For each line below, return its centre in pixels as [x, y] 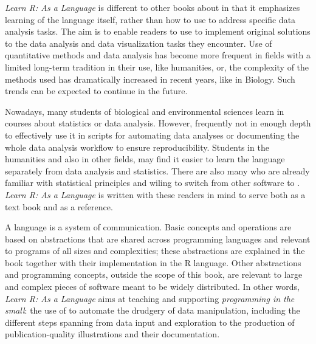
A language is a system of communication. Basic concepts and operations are [148, 227]
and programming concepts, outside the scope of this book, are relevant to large [154, 274]
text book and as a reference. [59, 206]
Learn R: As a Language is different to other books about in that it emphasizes [153, 7]
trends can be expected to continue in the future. [96, 91]
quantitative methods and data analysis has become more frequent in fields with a [158, 55]
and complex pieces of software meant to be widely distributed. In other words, [153, 287]
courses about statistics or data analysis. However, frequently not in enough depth [158, 123]
